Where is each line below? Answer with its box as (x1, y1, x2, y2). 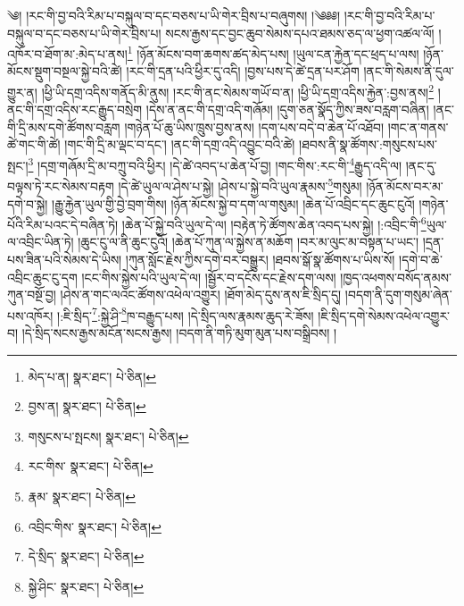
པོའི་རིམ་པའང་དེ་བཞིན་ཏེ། (7, 215, 119, 233)
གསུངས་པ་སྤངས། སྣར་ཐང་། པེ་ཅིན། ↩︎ (28, 426, 189, 445)
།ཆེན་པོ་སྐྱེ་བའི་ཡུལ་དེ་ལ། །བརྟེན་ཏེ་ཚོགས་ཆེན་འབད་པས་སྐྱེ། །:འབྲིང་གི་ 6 (121, 213, 427, 233)
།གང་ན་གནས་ (387, 117, 449, 136)
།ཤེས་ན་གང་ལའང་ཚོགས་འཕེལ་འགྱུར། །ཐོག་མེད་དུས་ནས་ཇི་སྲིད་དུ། (60, 285, 342, 304)
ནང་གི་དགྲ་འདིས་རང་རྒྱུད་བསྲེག (7, 100, 143, 119)
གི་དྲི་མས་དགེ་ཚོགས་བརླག (7, 117, 120, 136)
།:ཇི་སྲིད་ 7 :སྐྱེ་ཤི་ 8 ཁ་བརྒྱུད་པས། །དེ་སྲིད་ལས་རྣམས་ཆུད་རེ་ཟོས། (57, 303, 314, 324)
